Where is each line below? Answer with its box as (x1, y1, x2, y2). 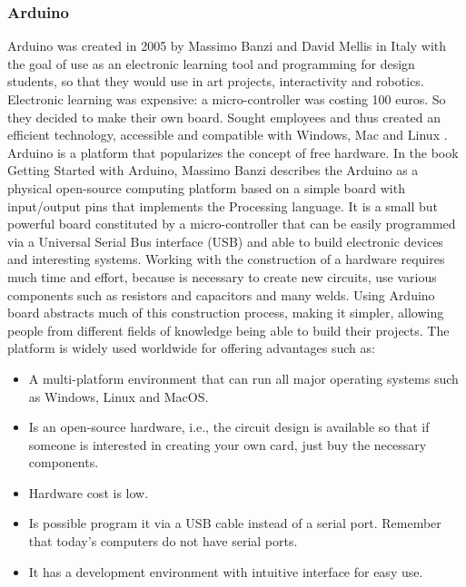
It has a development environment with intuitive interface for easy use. (28, 562, 423, 581)
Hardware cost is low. (28, 483, 149, 502)
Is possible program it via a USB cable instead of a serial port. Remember (28, 514, 441, 533)
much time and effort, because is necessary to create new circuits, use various (7, 267, 437, 286)
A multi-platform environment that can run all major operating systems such (28, 368, 459, 387)
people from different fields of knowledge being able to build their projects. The (7, 320, 450, 339)
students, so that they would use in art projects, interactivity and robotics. (7, 72, 424, 91)
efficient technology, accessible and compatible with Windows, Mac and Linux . (7, 125, 448, 144)
